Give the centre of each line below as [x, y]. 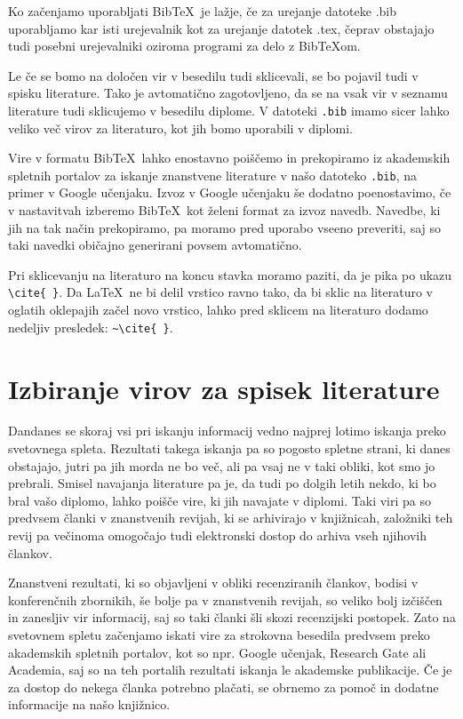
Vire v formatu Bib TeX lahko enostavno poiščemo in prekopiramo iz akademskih [229, 158]
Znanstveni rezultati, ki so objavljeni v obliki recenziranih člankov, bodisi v [213, 583]
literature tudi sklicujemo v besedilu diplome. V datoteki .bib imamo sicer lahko [229, 110]
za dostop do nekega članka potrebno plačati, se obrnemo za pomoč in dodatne [224, 687]
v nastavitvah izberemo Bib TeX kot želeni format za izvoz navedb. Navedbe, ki [224, 210]
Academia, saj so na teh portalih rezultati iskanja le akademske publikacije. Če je [230, 670]
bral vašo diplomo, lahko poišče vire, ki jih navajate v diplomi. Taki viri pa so [220, 500]
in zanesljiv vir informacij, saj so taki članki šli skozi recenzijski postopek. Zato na [232, 617]
